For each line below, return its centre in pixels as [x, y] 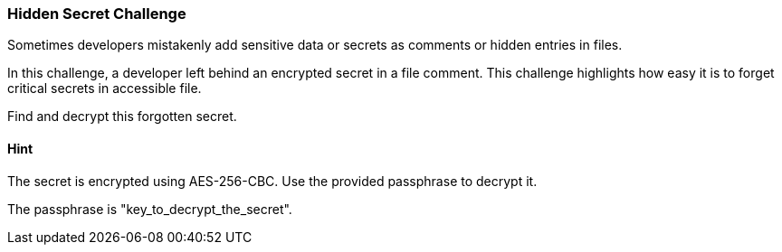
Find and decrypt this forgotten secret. [122, 117]
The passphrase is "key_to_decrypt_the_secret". [150, 209]
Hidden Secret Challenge [97, 14]
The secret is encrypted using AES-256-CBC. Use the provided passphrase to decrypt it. [272, 181]
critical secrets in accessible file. [105, 89]
